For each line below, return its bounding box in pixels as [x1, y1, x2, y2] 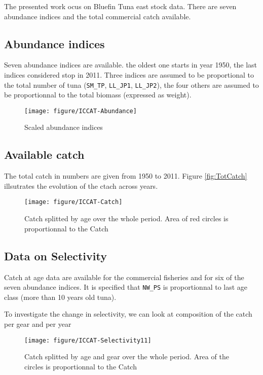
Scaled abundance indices [24, 122, 103, 132]
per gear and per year [4, 318, 71, 329]
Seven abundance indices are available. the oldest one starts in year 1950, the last [4, 59, 257, 70]
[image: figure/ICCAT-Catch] [24, 198, 123, 206]
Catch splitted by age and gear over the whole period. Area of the [24, 351, 229, 362]
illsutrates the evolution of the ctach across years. [4, 180, 158, 191]
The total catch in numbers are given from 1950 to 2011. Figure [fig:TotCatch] [4, 171, 247, 181]
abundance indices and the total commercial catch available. [4, 11, 191, 21]
